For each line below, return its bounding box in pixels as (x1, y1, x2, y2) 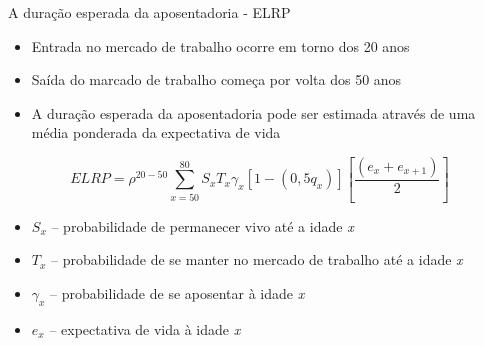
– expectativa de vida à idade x (49, 318, 241, 339)
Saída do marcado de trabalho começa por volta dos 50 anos (31, 69, 402, 90)
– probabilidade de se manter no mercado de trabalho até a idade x (51, 249, 463, 270)
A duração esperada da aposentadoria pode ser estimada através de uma (31, 102, 476, 123)
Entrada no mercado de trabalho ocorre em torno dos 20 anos (31, 35, 410, 56)
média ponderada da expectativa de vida (31, 122, 281, 143)
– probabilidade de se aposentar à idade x (50, 283, 305, 304)
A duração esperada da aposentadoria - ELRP (8, 2, 291, 22)
